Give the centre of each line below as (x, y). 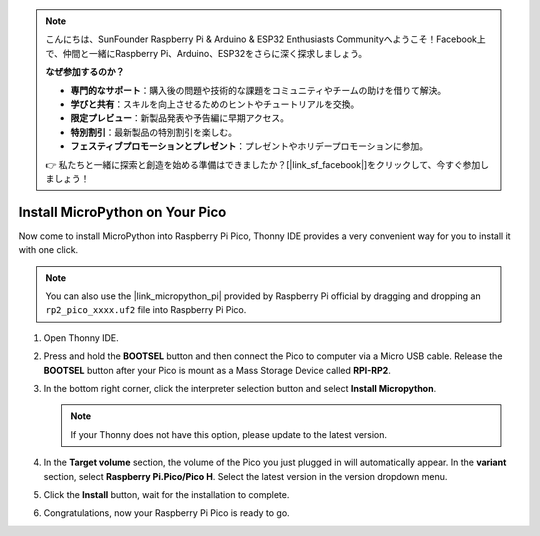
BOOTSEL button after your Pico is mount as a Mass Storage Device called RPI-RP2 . (217, 370)
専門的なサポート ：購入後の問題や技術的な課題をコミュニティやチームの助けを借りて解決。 (258, 90)
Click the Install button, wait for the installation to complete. (166, 494)
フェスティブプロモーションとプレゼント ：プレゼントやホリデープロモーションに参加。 (249, 146)
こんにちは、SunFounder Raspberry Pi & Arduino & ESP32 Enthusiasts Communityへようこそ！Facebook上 (266, 39)
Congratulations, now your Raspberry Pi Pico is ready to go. (166, 513)
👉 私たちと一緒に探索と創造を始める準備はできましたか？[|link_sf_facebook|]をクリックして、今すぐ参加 (263, 164)
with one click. (48, 250)
